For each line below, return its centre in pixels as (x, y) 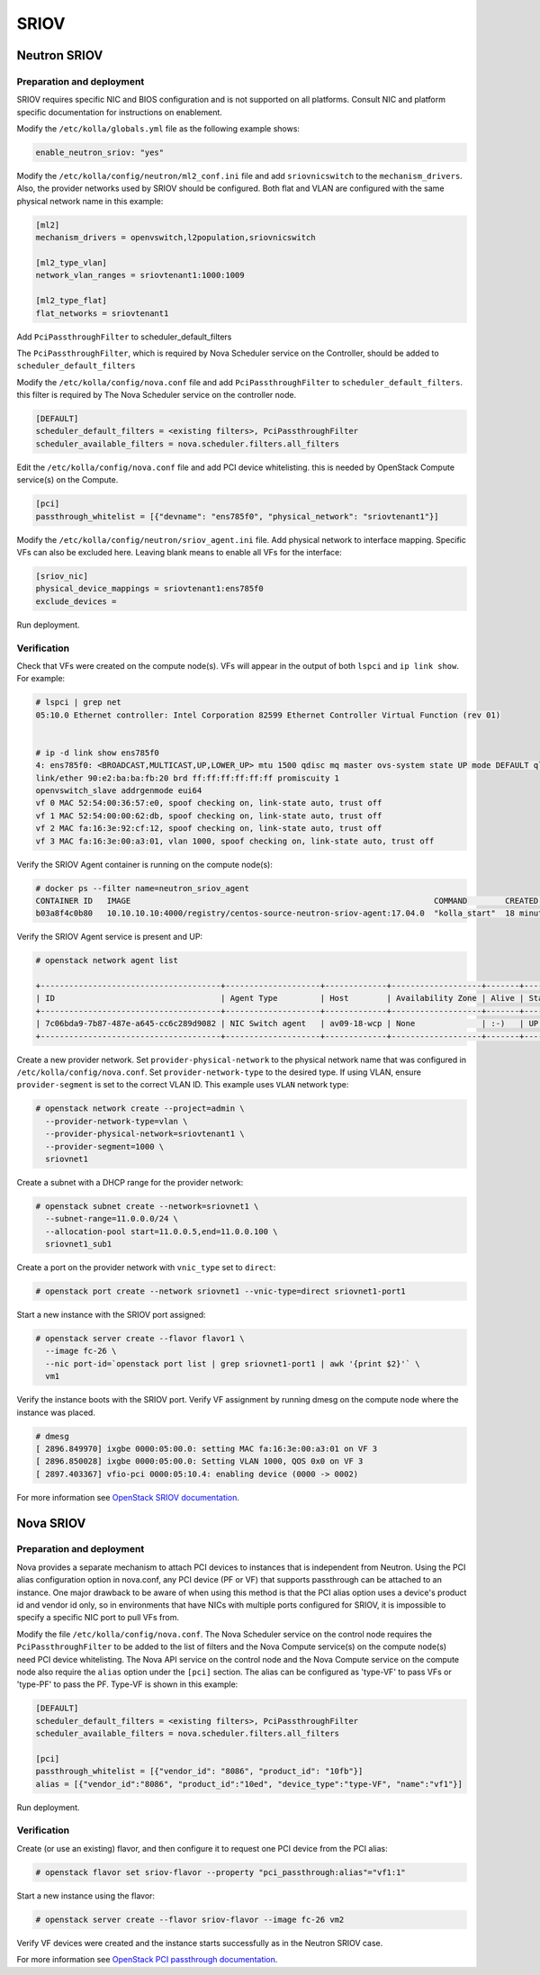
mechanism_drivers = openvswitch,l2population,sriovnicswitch (175, 238)
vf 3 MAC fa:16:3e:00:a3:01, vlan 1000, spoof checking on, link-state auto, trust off (235, 841)
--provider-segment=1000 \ (105, 1146)
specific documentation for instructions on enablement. (119, 112)
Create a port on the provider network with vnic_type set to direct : (146, 1267)
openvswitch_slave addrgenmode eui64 (119, 791)
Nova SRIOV (51, 1523)
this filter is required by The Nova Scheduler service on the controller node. (157, 395)
